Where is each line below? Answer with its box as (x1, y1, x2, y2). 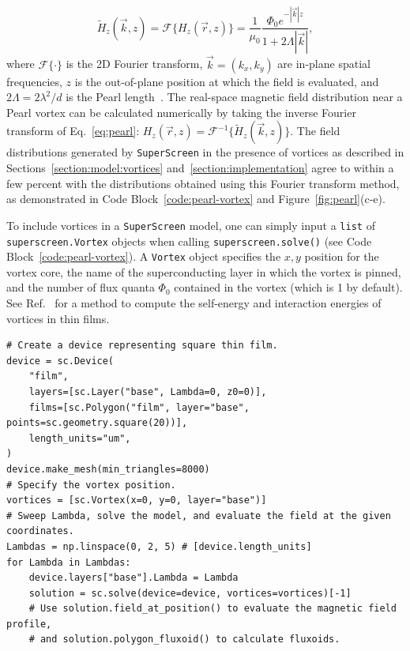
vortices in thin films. (6, 310, 110, 326)
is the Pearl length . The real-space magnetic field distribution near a (66, 88, 403, 105)
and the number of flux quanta (6, 279, 155, 295)
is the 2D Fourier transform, (66, 55, 203, 72)
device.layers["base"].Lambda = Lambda (28, 572, 239, 584)
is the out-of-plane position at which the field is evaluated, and (74, 73, 379, 89)
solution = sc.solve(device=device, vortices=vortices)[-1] (28, 587, 352, 599)
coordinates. (6, 525, 74, 537)
